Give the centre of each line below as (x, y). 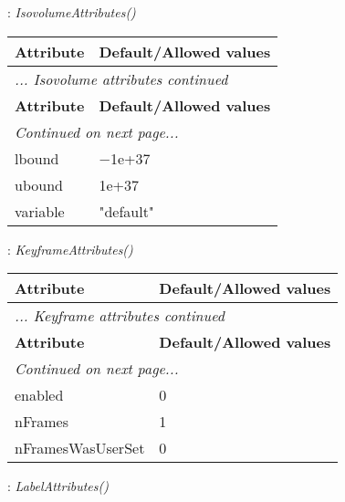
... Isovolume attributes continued (121, 78)
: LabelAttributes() (58, 486)
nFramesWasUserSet (80, 448)
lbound (37, 158)
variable (40, 211)
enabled (39, 395)
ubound (39, 184)
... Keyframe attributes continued (120, 316)
